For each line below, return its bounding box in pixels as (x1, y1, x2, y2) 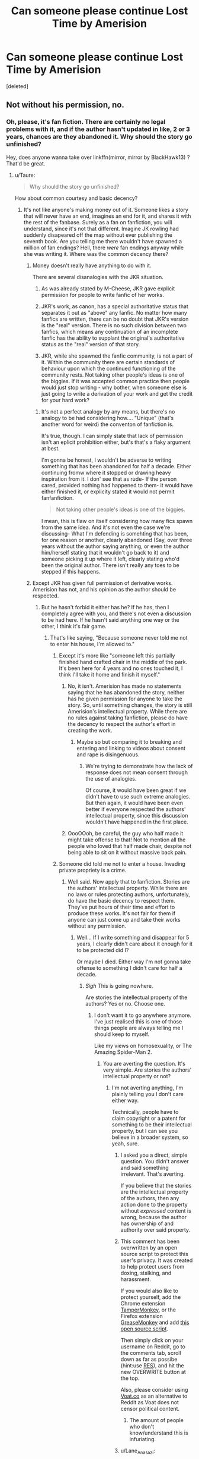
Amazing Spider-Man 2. (94, 1048, 152, 1056)
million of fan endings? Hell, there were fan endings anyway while (23, 244, 184, 251)
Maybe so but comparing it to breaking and (76, 738, 182, 745)
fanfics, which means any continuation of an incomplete (41, 328, 178, 335)
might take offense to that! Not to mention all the (68, 836, 186, 843)
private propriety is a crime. (59, 866, 127, 873)
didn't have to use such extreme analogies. (85, 793, 191, 800)
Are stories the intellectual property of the (85, 994, 188, 1001)
